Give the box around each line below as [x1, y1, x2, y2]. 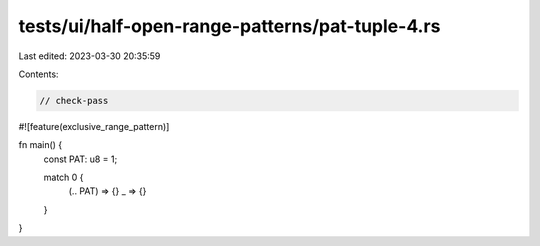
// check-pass [39, 95, 109, 106]
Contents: [18, 68, 59, 80]
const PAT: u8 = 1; [43, 153, 118, 165]
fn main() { [18, 139, 63, 151]
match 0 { [43, 171, 84, 184]
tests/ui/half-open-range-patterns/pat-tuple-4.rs [18, 15, 441, 37]
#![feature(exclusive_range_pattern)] [18, 120, 170, 132]
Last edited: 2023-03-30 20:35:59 [18, 50, 161, 62]
